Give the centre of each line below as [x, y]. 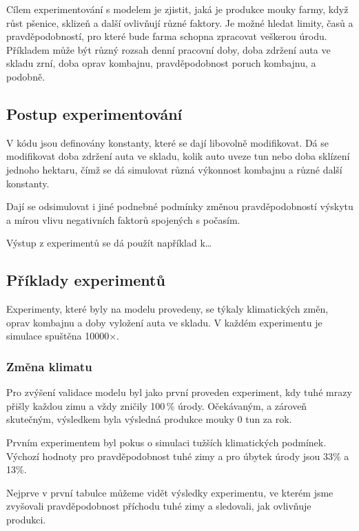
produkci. [26, 519]
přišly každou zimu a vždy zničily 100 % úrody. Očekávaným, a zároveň [157, 405]
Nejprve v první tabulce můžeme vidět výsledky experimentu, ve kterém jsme [170, 492]
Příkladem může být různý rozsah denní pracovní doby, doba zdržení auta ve [168, 49]
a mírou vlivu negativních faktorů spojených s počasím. [123, 219]
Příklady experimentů [86, 280]
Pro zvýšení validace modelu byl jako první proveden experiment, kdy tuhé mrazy [179, 392]
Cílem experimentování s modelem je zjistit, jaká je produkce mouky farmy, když [177, 9]
